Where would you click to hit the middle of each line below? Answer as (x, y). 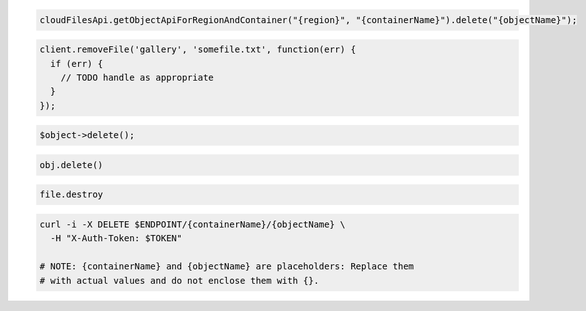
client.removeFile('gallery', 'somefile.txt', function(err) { (198, 49)
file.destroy (71, 194)
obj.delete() (71, 164)
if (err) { (77, 63)
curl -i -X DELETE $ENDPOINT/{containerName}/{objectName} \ (192, 224)
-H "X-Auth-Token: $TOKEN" (116, 238)
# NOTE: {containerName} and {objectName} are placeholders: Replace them (227, 266)
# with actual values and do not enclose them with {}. (179, 280)
